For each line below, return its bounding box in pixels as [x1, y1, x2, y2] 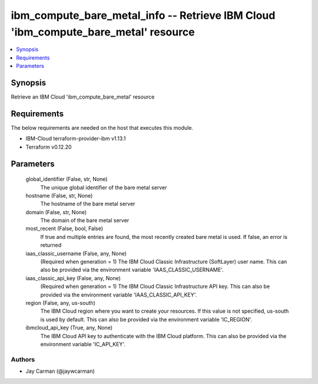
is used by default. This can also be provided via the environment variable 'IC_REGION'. [40, 316, 253, 323]
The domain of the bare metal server [40, 217, 130, 224]
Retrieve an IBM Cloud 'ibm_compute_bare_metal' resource [11, 93, 155, 100]
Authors [11, 355, 35, 363]
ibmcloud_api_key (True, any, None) [25, 324, 113, 332]
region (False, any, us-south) [25, 299, 95, 306]
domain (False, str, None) [25, 208, 87, 215]
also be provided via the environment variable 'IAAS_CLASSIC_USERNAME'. [40, 266, 224, 274]
